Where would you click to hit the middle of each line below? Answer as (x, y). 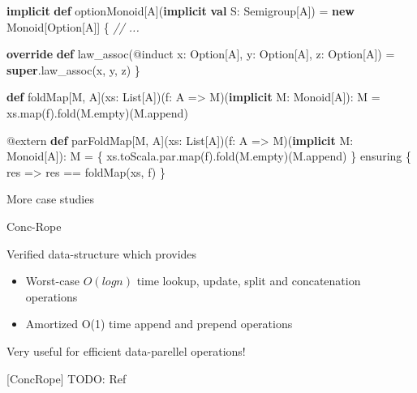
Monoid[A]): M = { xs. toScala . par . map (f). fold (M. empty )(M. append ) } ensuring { (209, 156)
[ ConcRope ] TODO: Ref (67, 378)
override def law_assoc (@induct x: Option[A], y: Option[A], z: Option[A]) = (201, 54)
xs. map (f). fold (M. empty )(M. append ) (97, 112)
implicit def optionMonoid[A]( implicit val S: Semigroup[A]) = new (181, 11)
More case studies (50, 199)
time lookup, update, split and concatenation (249, 281)
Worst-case (53, 281)
